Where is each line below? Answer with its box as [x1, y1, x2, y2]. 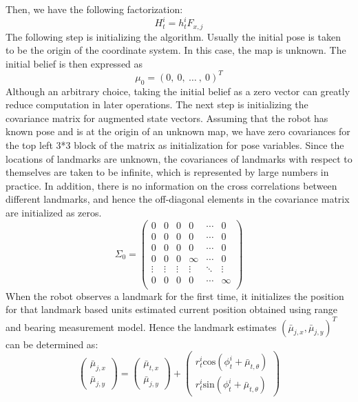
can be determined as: [6, 336, 98, 351]
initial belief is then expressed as [6, 56, 143, 70]
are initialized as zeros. [6, 205, 102, 219]
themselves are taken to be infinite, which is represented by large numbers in [6, 165, 329, 179]
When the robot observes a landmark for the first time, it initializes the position [6, 288, 344, 303]
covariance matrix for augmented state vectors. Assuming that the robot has [6, 110, 328, 125]
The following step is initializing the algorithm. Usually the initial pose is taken [6, 29, 341, 43]
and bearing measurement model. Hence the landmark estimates [6, 319, 277, 334]
